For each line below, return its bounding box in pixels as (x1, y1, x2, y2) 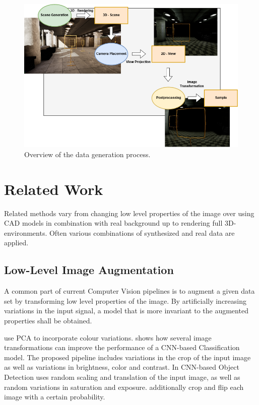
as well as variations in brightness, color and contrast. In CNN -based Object (4, 362, 239, 372)
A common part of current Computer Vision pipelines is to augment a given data (4, 286, 255, 296)
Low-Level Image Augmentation (4, 262, 174, 278)
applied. (4, 237, 29, 248)
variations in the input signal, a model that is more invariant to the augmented (4, 305, 248, 316)
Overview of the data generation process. (24, 149, 151, 159)
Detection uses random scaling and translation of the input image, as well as (4, 371, 240, 382)
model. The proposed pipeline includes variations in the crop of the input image (4, 352, 251, 362)
